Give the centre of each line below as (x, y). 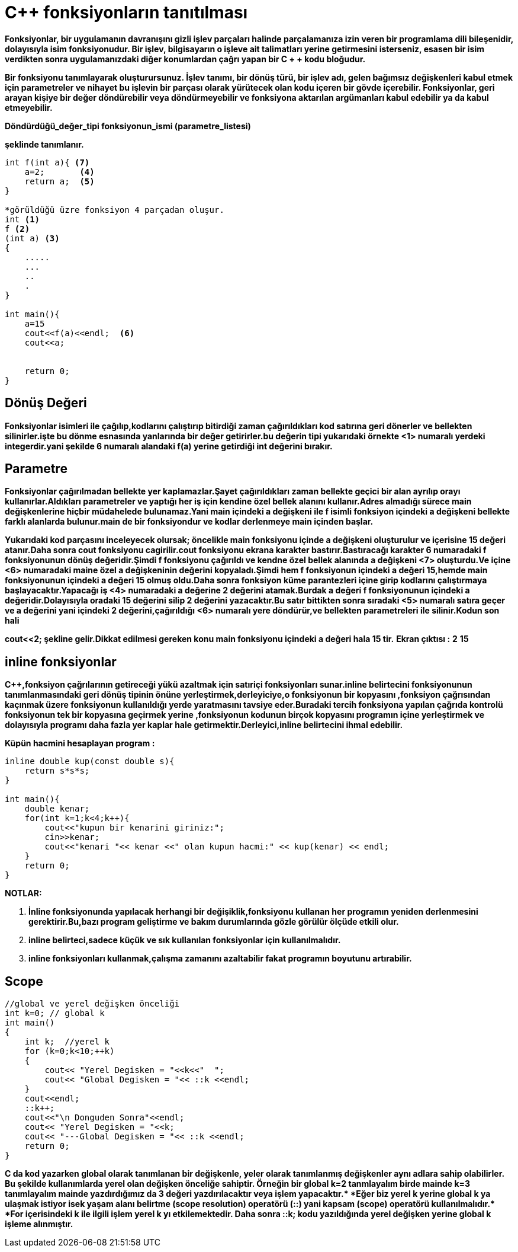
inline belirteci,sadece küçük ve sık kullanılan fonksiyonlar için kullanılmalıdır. (185, 940)
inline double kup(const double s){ (90, 761)
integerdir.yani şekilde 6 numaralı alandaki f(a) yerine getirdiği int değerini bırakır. (169, 446)
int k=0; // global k (55, 1013)
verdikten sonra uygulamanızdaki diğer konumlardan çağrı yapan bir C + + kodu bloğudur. (185, 59)
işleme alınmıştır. (39, 1224)
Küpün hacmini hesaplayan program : (80, 743)
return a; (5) (59, 181)
